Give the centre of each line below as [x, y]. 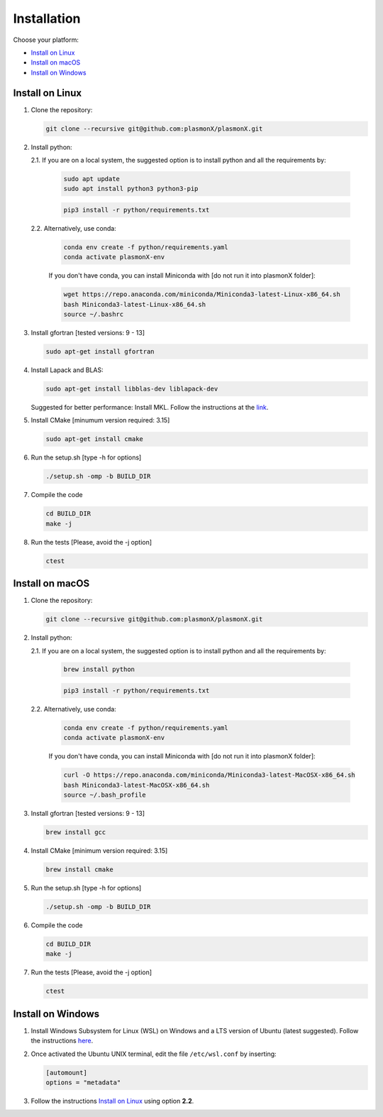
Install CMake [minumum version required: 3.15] [100, 420]
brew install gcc [76, 832]
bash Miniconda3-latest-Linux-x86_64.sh [134, 304]
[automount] [67, 1073]
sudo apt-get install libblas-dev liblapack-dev [132, 388]
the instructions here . [62, 1041]
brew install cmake [79, 870]
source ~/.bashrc [94, 315]
